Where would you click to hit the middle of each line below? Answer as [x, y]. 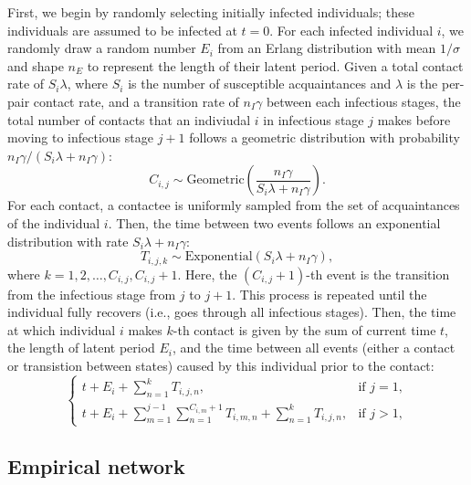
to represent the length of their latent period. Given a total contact [275, 65]
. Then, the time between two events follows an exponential [274, 222]
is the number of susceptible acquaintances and [260, 84]
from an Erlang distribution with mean [327, 48]
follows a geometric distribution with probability [324, 137]
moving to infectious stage [80, 137]
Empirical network [96, 466]
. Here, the [207, 274]
